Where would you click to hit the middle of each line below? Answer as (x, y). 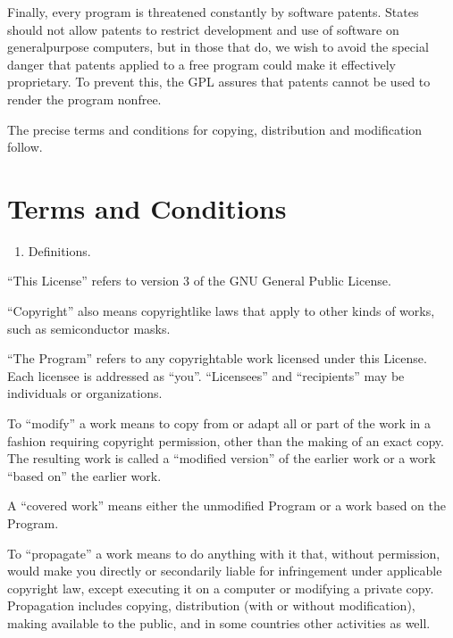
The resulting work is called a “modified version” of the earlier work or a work (222, 458)
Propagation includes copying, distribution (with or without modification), (211, 605)
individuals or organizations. (85, 393)
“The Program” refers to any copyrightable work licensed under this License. (217, 358)
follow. (25, 147)
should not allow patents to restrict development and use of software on (203, 29)
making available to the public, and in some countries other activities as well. (219, 622)
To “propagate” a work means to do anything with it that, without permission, (224, 553)
